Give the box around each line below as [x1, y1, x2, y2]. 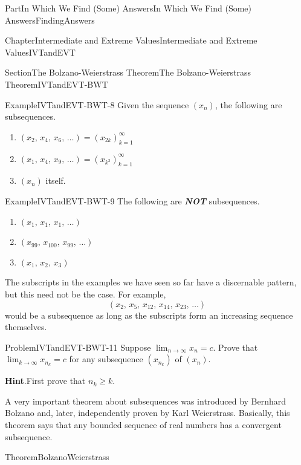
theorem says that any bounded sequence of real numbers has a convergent [5, 418, 282, 431]
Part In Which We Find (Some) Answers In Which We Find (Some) [5, 2, 252, 14]
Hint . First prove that [5, 374, 86, 387]
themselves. [5, 320, 47, 333]
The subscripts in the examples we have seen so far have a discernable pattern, [5, 276, 297, 288]
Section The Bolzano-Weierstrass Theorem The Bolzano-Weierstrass [5, 66, 251, 79]
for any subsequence [69, 353, 143, 365]
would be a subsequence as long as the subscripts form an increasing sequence [5, 308, 293, 321]
